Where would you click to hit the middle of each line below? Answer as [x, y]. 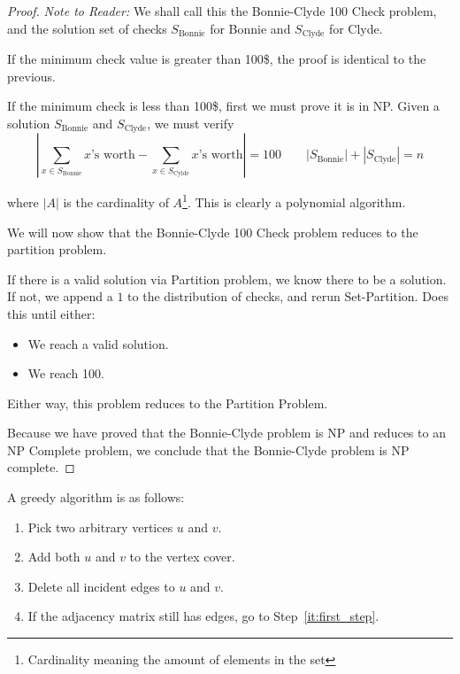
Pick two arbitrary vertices [100, 527]
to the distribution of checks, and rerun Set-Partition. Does [288, 296]
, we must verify [191, 123]
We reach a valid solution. [98, 343]
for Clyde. [356, 28]
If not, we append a [60, 296]
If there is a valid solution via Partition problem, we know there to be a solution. [227, 279]
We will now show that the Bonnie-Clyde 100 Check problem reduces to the [213, 232]
